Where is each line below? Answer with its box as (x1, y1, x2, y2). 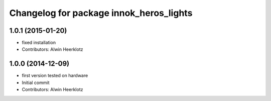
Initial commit (22, 80, 50, 86)
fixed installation (22, 40, 56, 46)
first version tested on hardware (22, 73, 88, 79)
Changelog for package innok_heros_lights (9, 7, 193, 18)
